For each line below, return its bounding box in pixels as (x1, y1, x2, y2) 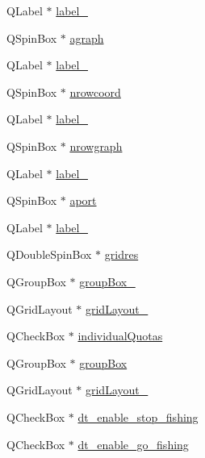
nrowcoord (69, 83, 121, 100)
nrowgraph (69, 137, 123, 154)
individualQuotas (77, 327, 163, 344)
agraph (69, 29, 104, 46)
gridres (104, 246, 139, 263)
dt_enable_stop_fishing (77, 408, 199, 425)
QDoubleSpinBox (6, 246, 92, 263)
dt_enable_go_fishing (77, 435, 189, 452)
